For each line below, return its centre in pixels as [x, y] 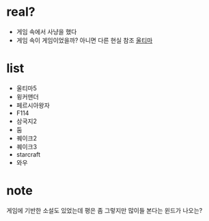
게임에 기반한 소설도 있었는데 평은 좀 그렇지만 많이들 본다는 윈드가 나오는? [104, 210]
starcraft [28, 154]
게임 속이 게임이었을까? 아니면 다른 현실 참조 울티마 [84, 40]
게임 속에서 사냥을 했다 [46, 31]
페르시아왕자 [33, 105]
